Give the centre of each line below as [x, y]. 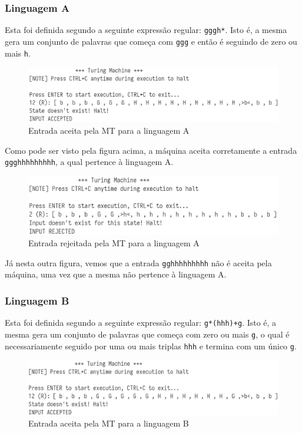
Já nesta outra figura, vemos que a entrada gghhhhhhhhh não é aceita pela [138, 262]
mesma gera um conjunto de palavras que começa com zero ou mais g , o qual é [147, 334]
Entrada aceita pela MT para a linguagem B [109, 423]
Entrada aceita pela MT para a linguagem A [109, 130]
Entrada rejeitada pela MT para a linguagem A [114, 243]
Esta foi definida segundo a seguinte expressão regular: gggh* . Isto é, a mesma [146, 30]
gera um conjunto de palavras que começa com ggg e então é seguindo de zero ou [151, 41]
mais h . [18, 53]
